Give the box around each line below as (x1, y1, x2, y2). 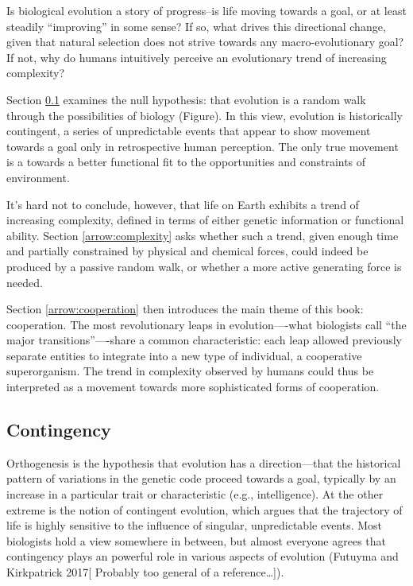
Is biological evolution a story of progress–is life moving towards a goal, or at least (6, 2, 407, 18)
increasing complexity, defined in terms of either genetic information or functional (6, 212, 404, 228)
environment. (6, 169, 70, 185)
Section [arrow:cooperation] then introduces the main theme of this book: (6, 301, 364, 317)
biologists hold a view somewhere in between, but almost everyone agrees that (6, 532, 387, 549)
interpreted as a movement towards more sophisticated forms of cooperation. (6, 378, 380, 395)
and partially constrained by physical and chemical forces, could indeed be (6, 243, 369, 259)
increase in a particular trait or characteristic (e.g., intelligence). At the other (6, 486, 384, 503)
